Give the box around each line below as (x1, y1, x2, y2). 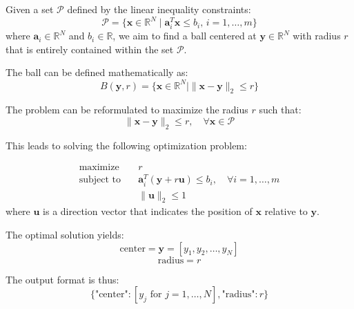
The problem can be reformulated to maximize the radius (6, 102, 248, 117)
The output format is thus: (6, 272, 119, 286)
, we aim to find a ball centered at (112, 28, 257, 43)
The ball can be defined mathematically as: (6, 65, 188, 79)
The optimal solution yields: (6, 227, 124, 242)
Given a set (6, 2, 54, 16)
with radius (293, 28, 341, 43)
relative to (264, 204, 308, 218)
